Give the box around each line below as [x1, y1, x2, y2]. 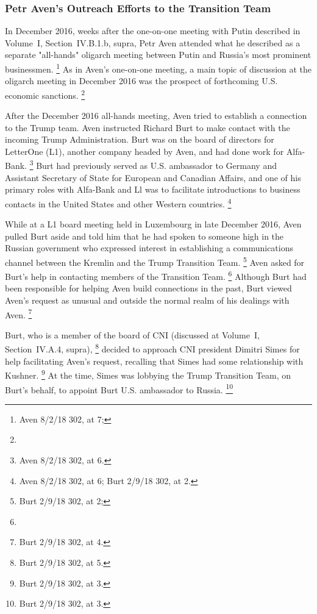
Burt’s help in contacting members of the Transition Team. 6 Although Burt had [5, 268, 307, 282]
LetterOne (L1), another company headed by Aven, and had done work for [5, 145, 284, 157]
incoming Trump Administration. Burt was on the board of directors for [5, 133, 274, 146]
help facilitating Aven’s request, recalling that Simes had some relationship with [5, 354, 304, 367]
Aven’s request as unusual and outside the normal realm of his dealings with [5, 294, 290, 307]
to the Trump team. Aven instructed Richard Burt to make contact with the [5, 121, 290, 134]
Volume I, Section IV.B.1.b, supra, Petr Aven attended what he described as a [5, 36, 301, 49]
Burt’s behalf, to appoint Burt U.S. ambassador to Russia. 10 [5, 381, 233, 396]
